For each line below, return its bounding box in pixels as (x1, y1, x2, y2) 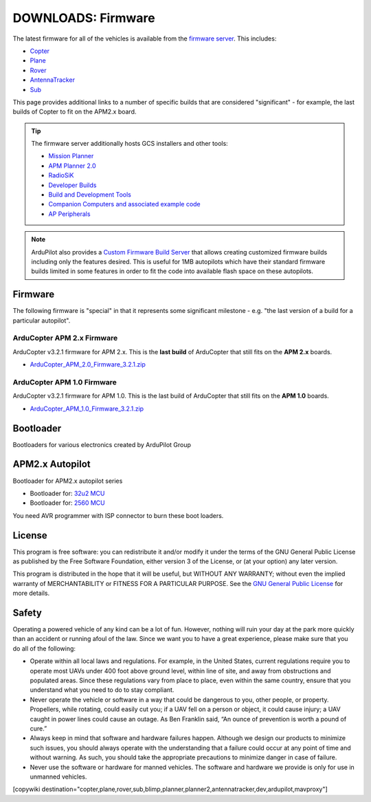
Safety (12, 607, 43, 618)
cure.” (30, 724, 47, 733)
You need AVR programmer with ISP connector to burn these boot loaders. (12, 511, 224, 519)
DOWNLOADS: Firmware (12, 10, 155, 25)
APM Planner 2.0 (48, 162, 96, 170)
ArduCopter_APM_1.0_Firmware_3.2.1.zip (30, 404, 144, 413)
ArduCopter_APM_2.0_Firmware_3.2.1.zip (30, 360, 146, 369)
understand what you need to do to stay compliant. (30, 686, 175, 694)
